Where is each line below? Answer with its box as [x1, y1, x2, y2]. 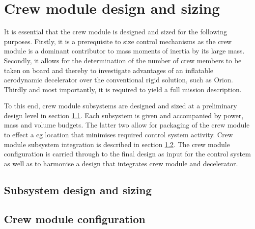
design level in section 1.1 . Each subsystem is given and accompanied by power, [4, 110, 244, 120]
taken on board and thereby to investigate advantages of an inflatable [4, 65, 214, 75]
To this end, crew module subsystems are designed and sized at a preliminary [4, 101, 237, 111]
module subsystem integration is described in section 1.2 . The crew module [4, 139, 230, 149]
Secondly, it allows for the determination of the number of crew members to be [4, 55, 242, 65]
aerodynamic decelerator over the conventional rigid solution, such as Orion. [4, 75, 233, 85]
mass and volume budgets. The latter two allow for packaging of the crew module [4, 120, 250, 130]
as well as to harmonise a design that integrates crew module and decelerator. [4, 158, 238, 168]
